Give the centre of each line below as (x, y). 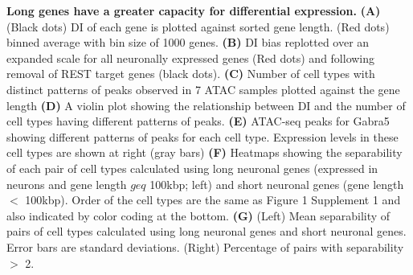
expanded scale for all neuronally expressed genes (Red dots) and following (191, 57)
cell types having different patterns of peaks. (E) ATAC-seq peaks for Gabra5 (198, 121)
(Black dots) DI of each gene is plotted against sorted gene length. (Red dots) (198, 26)
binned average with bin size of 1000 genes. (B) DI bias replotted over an (188, 42)
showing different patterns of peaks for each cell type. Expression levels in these (202, 136)
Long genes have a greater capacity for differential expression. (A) (194, 10)
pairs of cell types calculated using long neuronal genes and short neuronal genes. (206, 231)
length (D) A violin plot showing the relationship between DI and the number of (206, 105)
